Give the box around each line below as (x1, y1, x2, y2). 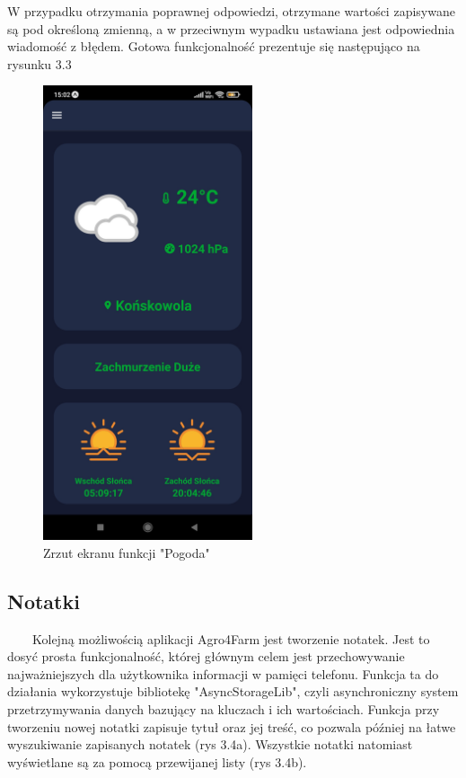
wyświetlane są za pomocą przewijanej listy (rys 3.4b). (7, 752, 307, 771)
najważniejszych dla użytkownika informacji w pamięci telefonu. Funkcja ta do (7, 664, 439, 683)
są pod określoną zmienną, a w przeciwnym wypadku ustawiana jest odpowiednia (7, 19, 455, 38)
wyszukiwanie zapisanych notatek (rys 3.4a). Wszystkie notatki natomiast (7, 735, 413, 754)
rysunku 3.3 (7, 54, 72, 73)
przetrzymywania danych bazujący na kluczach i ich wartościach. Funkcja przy (7, 700, 440, 719)
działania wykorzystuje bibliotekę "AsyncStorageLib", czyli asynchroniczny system (7, 682, 459, 701)
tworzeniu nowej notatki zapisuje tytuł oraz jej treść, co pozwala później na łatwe (7, 717, 456, 736)
